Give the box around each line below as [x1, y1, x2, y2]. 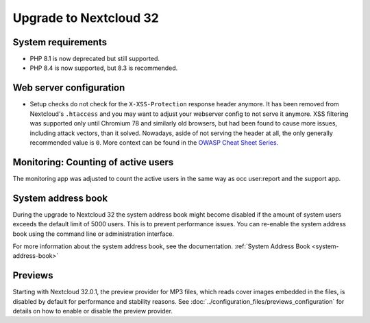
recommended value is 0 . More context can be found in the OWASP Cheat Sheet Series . [29, 138, 279, 147]
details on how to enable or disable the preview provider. [12, 307, 173, 315]
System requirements [12, 36, 108, 48]
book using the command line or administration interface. [12, 230, 175, 238]
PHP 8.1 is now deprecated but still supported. [29, 55, 160, 63]
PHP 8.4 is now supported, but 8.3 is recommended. [29, 64, 178, 72]
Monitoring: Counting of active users [12, 156, 174, 168]
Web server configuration [12, 82, 125, 94]
